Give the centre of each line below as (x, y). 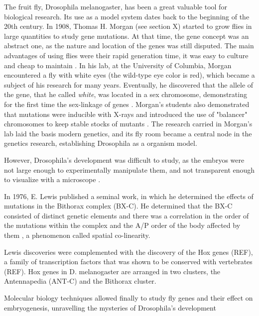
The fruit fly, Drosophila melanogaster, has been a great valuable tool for (116, 6)
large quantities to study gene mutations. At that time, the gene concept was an (127, 36)
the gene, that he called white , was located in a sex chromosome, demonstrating (126, 94)
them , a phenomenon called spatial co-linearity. (77, 235)
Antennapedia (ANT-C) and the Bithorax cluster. (80, 281)
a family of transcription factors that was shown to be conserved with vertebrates (128, 262)
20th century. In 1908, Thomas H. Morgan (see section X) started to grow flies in (128, 26)
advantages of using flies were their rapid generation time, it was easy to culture (126, 55)
